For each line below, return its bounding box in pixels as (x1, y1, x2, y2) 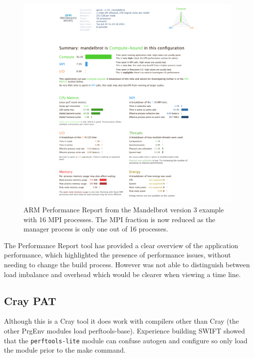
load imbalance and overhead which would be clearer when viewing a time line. (4, 269, 241, 279)
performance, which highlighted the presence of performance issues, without (4, 250, 231, 260)
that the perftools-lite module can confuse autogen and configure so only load (4, 335, 248, 345)
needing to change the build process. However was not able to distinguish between (4, 259, 250, 269)
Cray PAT (4, 293, 56, 308)
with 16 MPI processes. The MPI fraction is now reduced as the (23, 214, 215, 224)
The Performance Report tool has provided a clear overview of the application (4, 240, 238, 250)
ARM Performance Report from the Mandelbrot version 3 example (23, 204, 224, 214)
